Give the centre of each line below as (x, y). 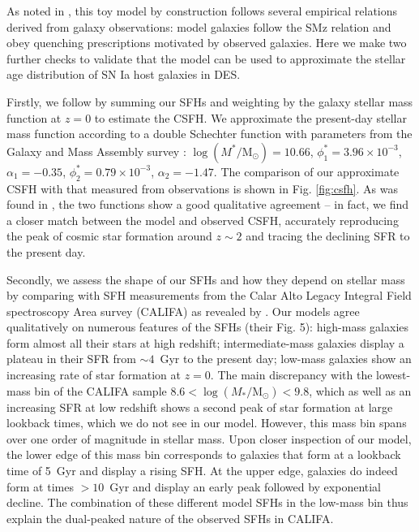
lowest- (393, 375)
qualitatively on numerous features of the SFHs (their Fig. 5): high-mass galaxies (208, 327)
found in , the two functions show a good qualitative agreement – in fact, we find (208, 204)
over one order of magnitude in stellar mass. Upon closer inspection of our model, (209, 438)
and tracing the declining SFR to (328, 236)
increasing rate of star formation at (94, 375)
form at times (40, 486)
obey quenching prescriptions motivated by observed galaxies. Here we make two (207, 43)
